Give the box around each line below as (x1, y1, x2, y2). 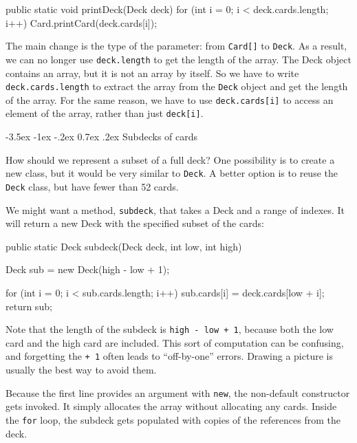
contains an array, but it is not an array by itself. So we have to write (6, 65, 299, 80)
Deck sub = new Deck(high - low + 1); (6, 262, 170, 277)
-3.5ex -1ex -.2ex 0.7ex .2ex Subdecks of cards (6, 129, 198, 144)
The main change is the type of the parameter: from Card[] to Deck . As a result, (6, 39, 347, 53)
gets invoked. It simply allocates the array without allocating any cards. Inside (6, 399, 337, 413)
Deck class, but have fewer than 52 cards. (6, 179, 179, 193)
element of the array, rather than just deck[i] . (6, 106, 204, 120)
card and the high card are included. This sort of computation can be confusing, (6, 335, 344, 349)
